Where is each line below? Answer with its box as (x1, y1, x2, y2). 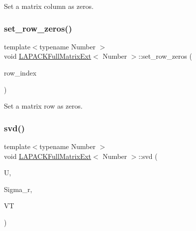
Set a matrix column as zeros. (4, 1, 94, 11)
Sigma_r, (4, 184, 33, 194)
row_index (4, 68, 36, 77)
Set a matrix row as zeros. (4, 101, 83, 111)
